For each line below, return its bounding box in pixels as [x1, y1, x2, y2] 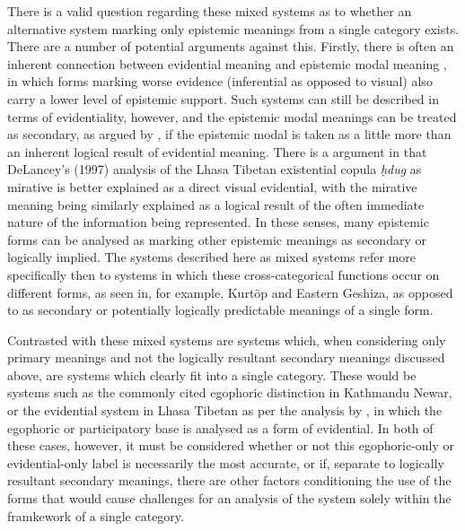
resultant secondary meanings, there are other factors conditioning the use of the [7, 471, 452, 490]
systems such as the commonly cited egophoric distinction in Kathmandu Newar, [7, 383, 452, 402]
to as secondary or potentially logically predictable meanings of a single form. [7, 300, 434, 319]
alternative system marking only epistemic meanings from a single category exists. [7, 19, 460, 38]
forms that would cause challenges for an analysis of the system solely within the [7, 489, 452, 508]
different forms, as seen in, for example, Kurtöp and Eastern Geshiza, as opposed [7, 283, 453, 301]
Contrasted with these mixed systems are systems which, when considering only [7, 330, 446, 349]
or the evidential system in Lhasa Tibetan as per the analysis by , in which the [7, 401, 443, 420]
